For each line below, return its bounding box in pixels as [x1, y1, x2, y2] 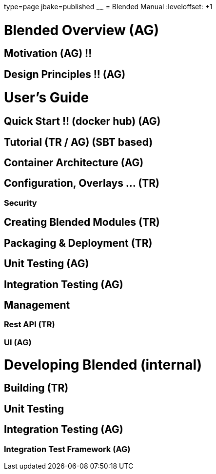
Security [4, 197, 37, 208]
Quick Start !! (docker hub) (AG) [4, 115, 161, 128]
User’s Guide [4, 89, 89, 106]
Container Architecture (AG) [4, 157, 144, 169]
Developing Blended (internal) [4, 356, 202, 373]
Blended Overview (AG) [4, 21, 159, 39]
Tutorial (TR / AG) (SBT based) [4, 136, 153, 148]
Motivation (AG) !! [4, 47, 92, 60]
